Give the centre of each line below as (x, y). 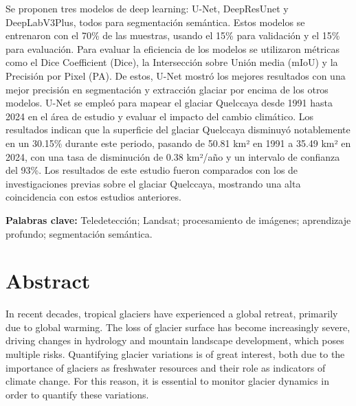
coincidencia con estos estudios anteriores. (93, 197)
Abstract (48, 281)
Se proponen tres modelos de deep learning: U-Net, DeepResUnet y (147, 8)
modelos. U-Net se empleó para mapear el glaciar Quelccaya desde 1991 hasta (169, 103)
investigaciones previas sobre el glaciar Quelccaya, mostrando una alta (153, 183)
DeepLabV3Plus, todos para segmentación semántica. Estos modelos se (155, 22)
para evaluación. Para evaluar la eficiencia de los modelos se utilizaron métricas (173, 48)
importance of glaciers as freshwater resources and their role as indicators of (166, 367)
